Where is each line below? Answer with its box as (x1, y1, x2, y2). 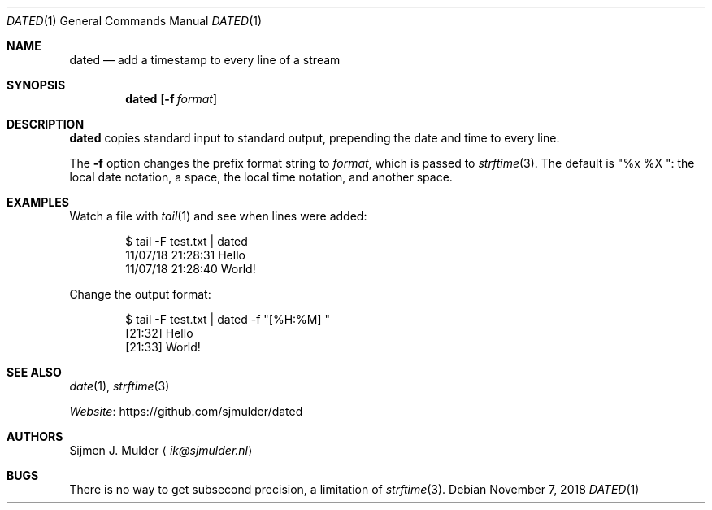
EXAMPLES (7, 195, 69, 209)
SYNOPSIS (7, 78, 66, 92)
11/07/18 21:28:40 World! (125, 262, 256, 276)
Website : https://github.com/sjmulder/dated (69, 404, 303, 418)
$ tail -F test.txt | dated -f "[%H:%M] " (125, 312, 331, 326)
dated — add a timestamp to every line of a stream (69, 53, 341, 67)
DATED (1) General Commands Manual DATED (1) (7, 14, 263, 28)
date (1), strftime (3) (69, 379, 170, 393)
